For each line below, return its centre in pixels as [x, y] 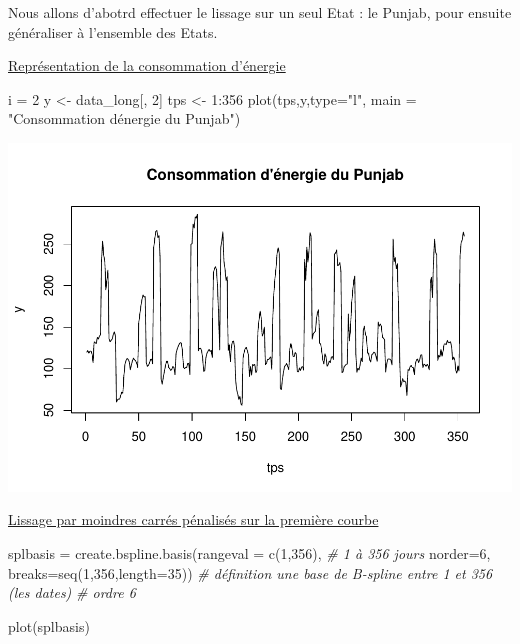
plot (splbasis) [49, 625]
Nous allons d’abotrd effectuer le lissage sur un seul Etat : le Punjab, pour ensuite [260, 12]
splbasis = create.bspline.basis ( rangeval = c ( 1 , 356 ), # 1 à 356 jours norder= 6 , [249, 553]
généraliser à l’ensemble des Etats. [113, 31]
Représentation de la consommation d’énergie [147, 65]
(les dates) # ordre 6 [72, 592]
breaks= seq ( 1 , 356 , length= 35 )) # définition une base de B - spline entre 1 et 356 [250, 572]
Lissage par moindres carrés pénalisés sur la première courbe [193, 519]
